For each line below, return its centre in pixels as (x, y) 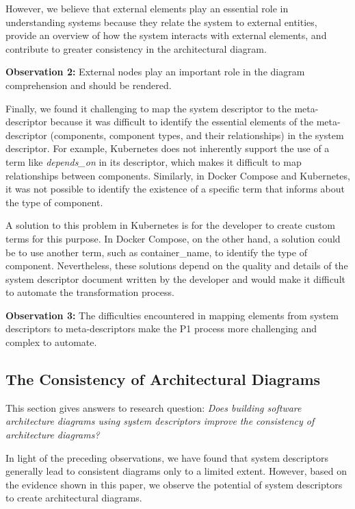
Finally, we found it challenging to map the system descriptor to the (148, 108)
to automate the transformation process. (90, 292)
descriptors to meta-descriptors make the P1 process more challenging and (161, 328)
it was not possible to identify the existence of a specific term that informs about (175, 189)
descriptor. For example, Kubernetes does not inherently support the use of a (168, 148)
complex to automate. (51, 342)
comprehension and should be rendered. (89, 85)
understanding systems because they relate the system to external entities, (161, 22)
